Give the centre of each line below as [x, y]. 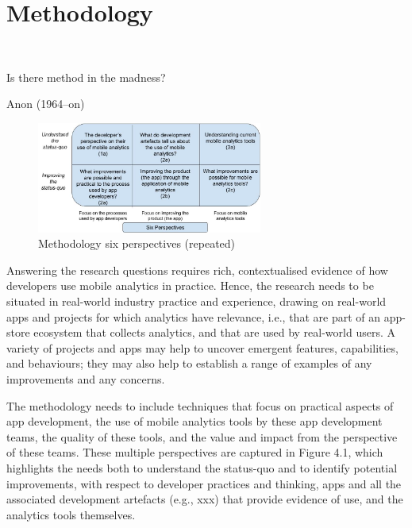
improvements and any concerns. [86, 379]
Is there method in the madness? [86, 77]
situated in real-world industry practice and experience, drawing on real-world [196, 301]
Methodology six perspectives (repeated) [137, 243]
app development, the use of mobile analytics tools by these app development [194, 421]
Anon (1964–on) [46, 104]
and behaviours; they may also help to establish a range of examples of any [189, 363]
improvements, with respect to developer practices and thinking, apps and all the [204, 483]
